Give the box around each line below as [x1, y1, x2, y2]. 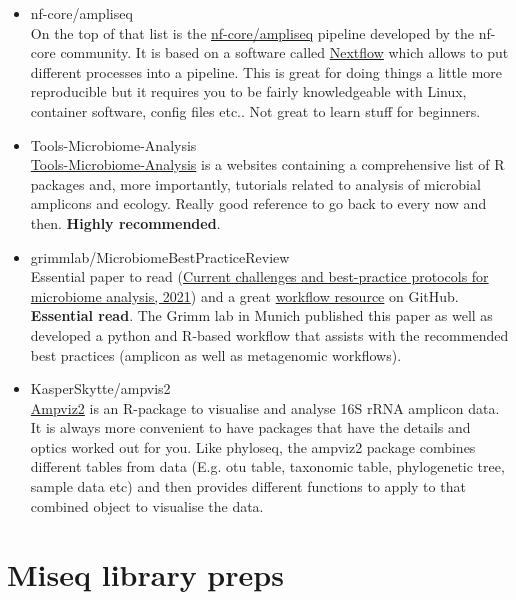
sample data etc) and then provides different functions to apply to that [30, 476, 466, 497]
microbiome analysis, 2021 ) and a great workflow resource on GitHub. [30, 285, 459, 306]
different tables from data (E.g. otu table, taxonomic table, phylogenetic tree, [30, 456, 505, 477]
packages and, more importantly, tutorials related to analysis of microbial [30, 173, 481, 194]
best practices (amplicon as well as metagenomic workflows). [30, 344, 402, 365]
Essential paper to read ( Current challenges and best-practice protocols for [30, 266, 489, 287]
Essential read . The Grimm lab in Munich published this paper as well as [30, 305, 493, 326]
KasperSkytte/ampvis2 [30, 378, 171, 399]
